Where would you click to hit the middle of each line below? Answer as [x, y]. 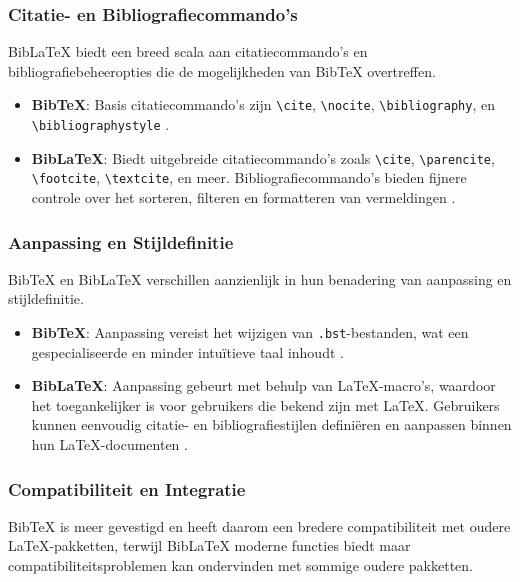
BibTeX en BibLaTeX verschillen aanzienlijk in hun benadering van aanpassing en [260, 278]
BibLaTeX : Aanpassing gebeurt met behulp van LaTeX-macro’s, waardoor [263, 385]
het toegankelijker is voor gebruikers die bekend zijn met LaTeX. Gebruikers [265, 404]
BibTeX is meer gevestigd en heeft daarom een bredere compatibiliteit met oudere [259, 525]
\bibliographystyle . [100, 124]
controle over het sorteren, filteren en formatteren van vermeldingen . [243, 197]
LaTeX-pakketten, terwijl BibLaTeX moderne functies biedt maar [209, 545]
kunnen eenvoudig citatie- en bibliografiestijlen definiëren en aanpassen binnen [271, 424]
